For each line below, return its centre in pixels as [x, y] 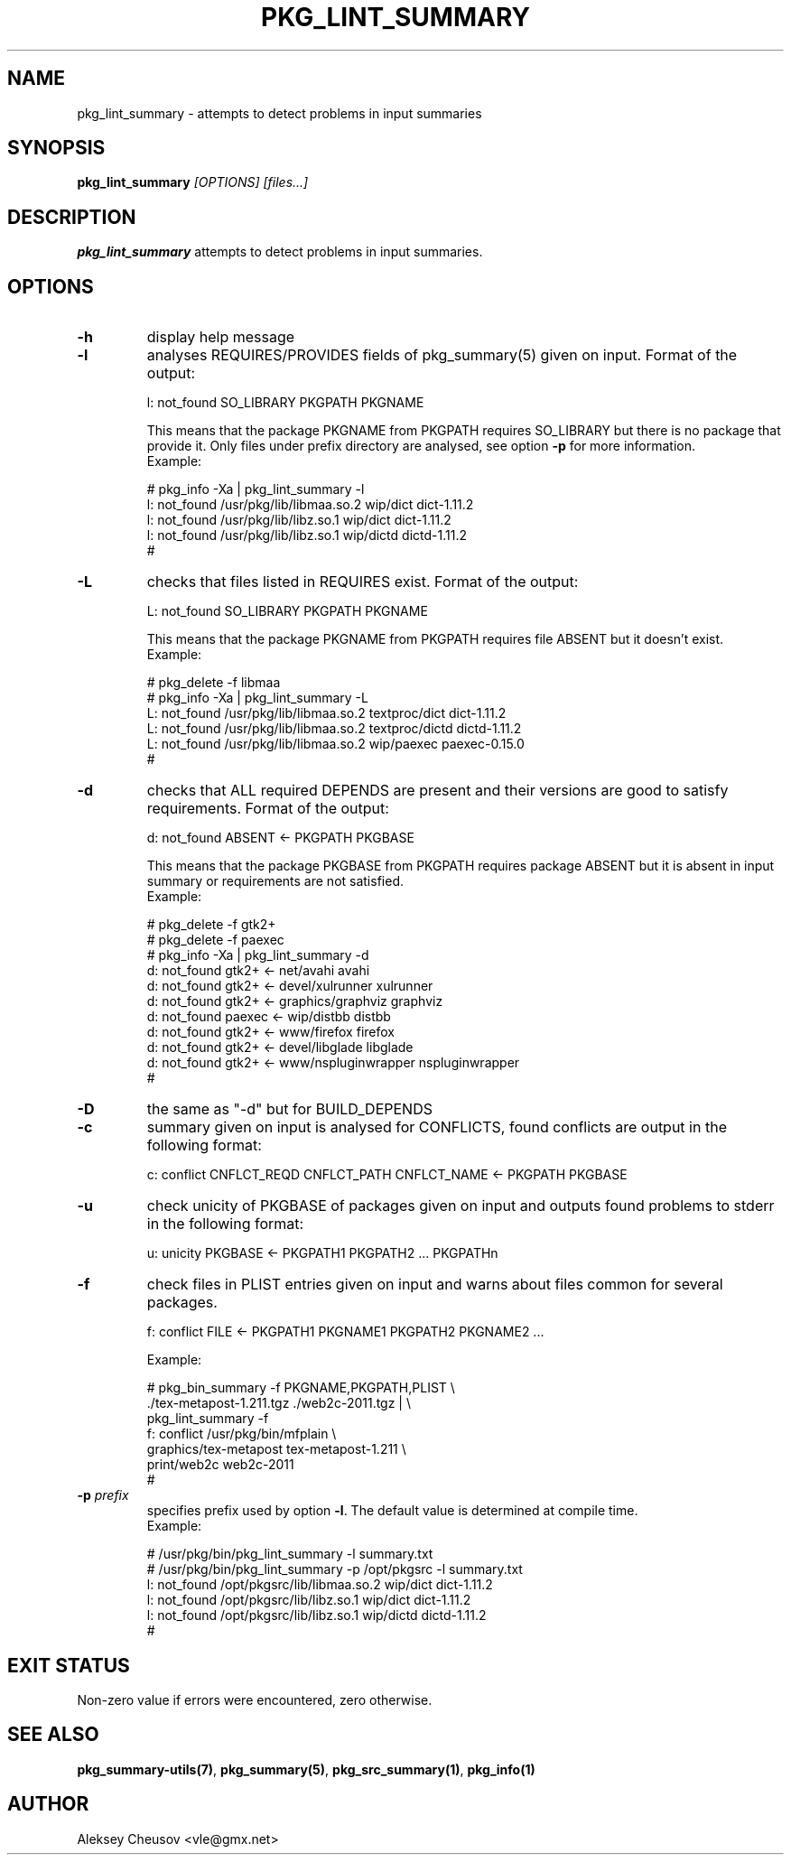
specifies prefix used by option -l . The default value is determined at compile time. [392, 1511]
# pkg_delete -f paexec [215, 940]
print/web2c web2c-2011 [220, 1465]
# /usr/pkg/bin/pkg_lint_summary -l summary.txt [290, 1554]
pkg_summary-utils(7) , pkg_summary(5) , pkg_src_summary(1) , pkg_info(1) [306, 1769]
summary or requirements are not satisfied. [275, 881]
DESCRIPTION [72, 217]
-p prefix [103, 1495]
